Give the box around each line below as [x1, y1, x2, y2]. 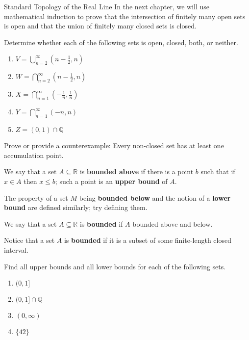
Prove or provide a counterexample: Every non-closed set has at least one [4, 140, 224, 151]
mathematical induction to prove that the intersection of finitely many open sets [4, 11, 246, 21]
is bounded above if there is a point [79, 166, 194, 177]
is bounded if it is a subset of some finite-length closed [64, 235, 231, 245]
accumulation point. [4, 150, 64, 160]
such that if [200, 166, 235, 177]
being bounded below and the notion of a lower [79, 192, 231, 203]
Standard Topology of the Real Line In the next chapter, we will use [4, 1, 209, 11]
